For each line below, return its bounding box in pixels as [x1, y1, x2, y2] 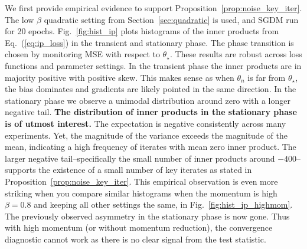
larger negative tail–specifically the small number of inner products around [5, 152, 275, 164]
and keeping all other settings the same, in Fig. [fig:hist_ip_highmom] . [34, 198, 293, 211]
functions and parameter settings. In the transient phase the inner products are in [5, 59, 302, 71]
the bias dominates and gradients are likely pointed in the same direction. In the [5, 83, 296, 95]
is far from [247, 71, 286, 83]
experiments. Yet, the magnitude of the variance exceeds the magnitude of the [5, 129, 288, 141]
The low [5, 13, 34, 25]
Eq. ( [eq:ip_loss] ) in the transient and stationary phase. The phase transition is [5, 36, 294, 48]
